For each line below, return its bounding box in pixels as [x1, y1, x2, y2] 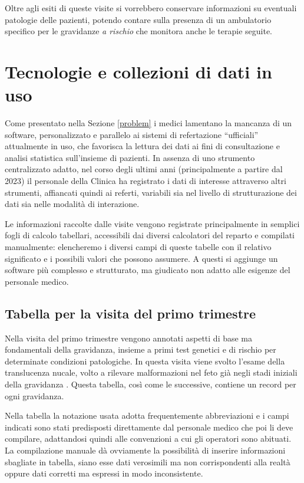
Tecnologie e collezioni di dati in [5, 59, 272, 83]
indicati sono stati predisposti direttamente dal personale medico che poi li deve [5, 420, 293, 433]
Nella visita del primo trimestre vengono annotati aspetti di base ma [5, 331, 253, 344]
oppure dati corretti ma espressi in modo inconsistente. [5, 467, 203, 479]
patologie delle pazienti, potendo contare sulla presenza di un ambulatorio [5, 13, 272, 25]
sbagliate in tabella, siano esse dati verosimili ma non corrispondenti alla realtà [5, 455, 290, 468]
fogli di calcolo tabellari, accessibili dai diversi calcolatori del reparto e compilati [5, 229, 295, 241]
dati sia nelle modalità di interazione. [5, 198, 140, 210]
